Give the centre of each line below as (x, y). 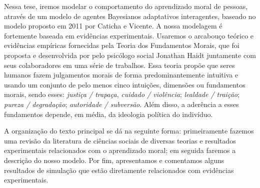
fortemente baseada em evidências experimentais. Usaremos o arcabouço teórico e (129, 35)
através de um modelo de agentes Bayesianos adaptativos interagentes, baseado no (130, 16)
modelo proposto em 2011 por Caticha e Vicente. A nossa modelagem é (113, 26)
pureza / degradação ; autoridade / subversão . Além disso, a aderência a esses (121, 104)
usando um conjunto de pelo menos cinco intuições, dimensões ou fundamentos (125, 84)
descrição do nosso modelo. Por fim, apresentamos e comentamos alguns (114, 160)
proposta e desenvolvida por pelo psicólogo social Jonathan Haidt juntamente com (130, 55)
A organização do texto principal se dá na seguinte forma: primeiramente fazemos (129, 131)
